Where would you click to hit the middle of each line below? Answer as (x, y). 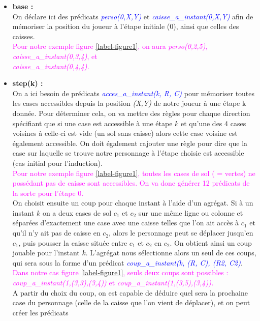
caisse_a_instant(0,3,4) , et (55, 56)
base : (23, 6)
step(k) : (28, 83)
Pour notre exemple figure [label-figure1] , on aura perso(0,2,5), (110, 46)
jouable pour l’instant (46, 253)
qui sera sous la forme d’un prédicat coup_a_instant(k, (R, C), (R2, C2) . (127, 262)
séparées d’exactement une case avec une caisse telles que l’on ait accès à (126, 223)
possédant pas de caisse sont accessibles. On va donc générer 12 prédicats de (131, 183)
